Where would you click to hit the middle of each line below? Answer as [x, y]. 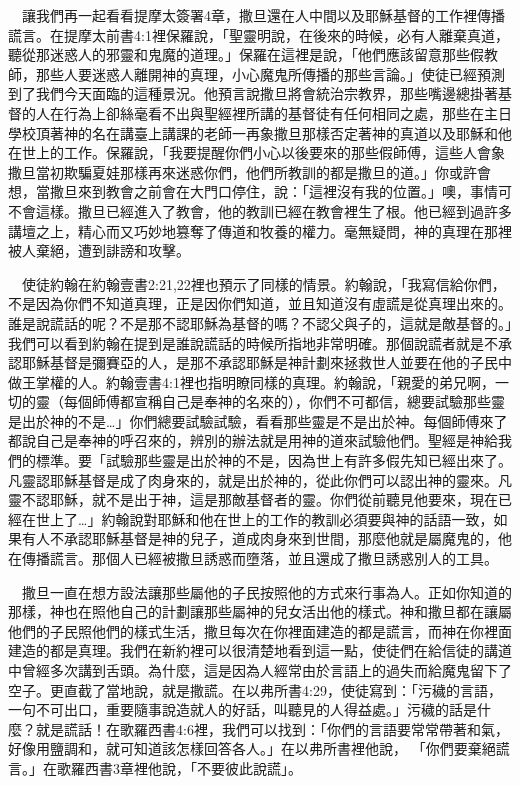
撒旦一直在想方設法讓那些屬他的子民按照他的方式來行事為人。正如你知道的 [266, 591]
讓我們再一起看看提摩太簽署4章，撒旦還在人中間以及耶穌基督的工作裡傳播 [263, 15]
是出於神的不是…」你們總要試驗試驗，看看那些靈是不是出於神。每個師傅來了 [258, 420]
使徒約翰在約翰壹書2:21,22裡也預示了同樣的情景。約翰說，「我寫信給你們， [263, 283]
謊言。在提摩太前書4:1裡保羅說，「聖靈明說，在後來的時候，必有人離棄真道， [258, 34]
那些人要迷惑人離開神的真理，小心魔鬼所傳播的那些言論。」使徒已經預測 [270, 73]
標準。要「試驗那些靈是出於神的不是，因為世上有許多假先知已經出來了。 [273, 460]
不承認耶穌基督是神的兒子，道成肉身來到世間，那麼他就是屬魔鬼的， [273, 538]
